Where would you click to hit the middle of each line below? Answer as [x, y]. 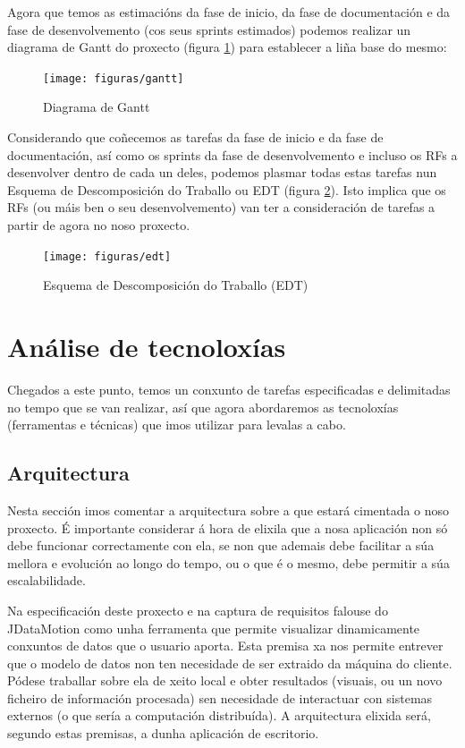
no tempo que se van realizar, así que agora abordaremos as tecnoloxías [203, 407]
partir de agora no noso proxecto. [99, 225]
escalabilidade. [46, 580]
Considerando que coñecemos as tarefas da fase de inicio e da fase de [195, 137]
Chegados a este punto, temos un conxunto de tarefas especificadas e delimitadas [229, 389]
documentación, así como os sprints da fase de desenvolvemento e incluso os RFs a [232, 154]
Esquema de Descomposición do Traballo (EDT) [176, 285]
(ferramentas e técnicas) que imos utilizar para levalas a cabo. [177, 425]
